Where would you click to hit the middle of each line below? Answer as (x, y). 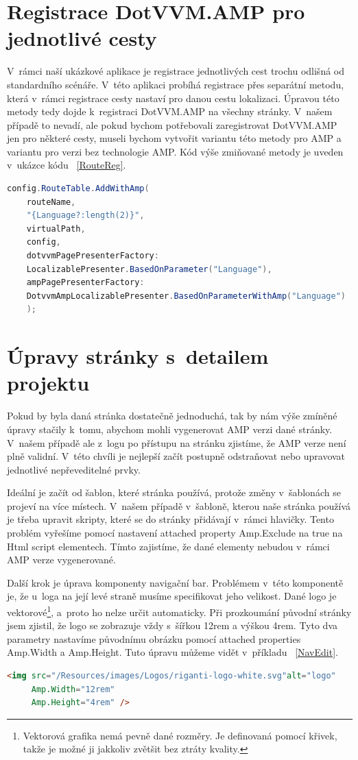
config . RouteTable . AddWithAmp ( (78, 189)
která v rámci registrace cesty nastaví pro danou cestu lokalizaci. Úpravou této (173, 98)
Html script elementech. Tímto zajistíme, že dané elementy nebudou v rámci (168, 546)
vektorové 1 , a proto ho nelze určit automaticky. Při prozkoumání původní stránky (179, 611)
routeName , (51, 202)
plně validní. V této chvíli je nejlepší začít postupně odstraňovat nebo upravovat (176, 456)
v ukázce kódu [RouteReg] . (67, 165)
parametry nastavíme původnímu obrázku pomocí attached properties (154, 638)
